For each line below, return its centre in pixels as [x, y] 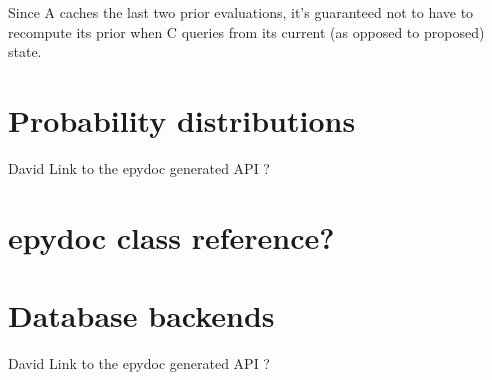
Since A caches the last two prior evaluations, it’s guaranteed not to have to [241, 12]
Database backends [141, 315]
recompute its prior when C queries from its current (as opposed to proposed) [246, 31]
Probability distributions [182, 119]
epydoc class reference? [171, 236]
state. [25, 51]
